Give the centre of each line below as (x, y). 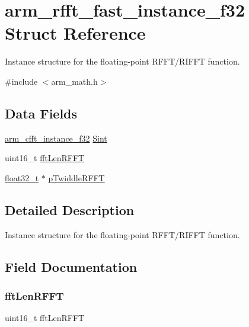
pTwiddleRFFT (76, 177)
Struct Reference (75, 33)
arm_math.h (74, 81)
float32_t (22, 177)
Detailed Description (70, 209)
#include (21, 81)
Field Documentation (71, 266)
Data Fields (41, 113)
